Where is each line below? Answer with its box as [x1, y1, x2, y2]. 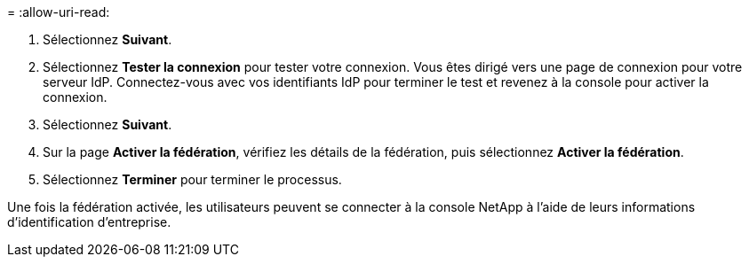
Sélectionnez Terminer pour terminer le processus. [43, 172, 342, 187]
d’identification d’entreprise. [7, 214, 171, 229]
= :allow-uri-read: [7, 4, 110, 19]
